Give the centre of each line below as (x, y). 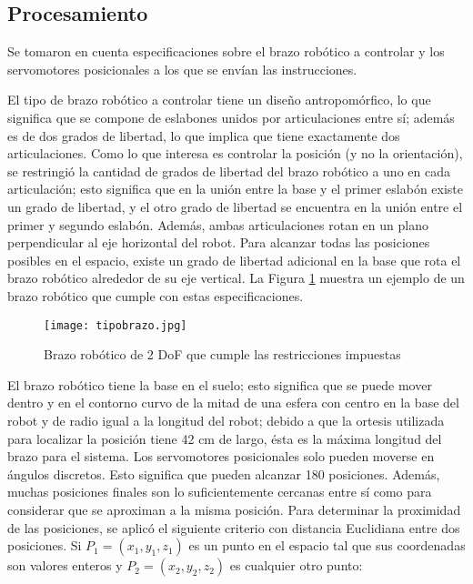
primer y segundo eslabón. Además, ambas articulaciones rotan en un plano (218, 224)
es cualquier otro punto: (296, 565)
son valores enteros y (65, 565)
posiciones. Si (45, 545)
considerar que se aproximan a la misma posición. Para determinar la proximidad (234, 509)
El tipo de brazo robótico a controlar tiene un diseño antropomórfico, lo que (219, 100)
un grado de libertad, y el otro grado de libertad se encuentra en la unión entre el (235, 206)
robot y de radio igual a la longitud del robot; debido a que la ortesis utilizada (226, 420)
